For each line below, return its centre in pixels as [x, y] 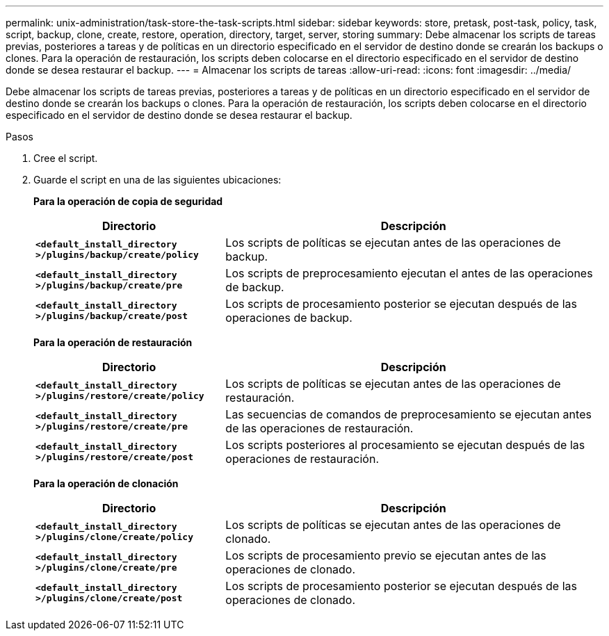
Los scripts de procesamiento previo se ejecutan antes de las [386, 555]
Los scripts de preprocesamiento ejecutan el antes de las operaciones [409, 273]
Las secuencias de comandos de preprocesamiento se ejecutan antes [408, 414]
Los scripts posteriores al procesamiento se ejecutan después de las [405, 445]
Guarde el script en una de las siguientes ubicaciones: [157, 180]
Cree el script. [66, 158]
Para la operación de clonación [106, 483]
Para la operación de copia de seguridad [128, 201]
